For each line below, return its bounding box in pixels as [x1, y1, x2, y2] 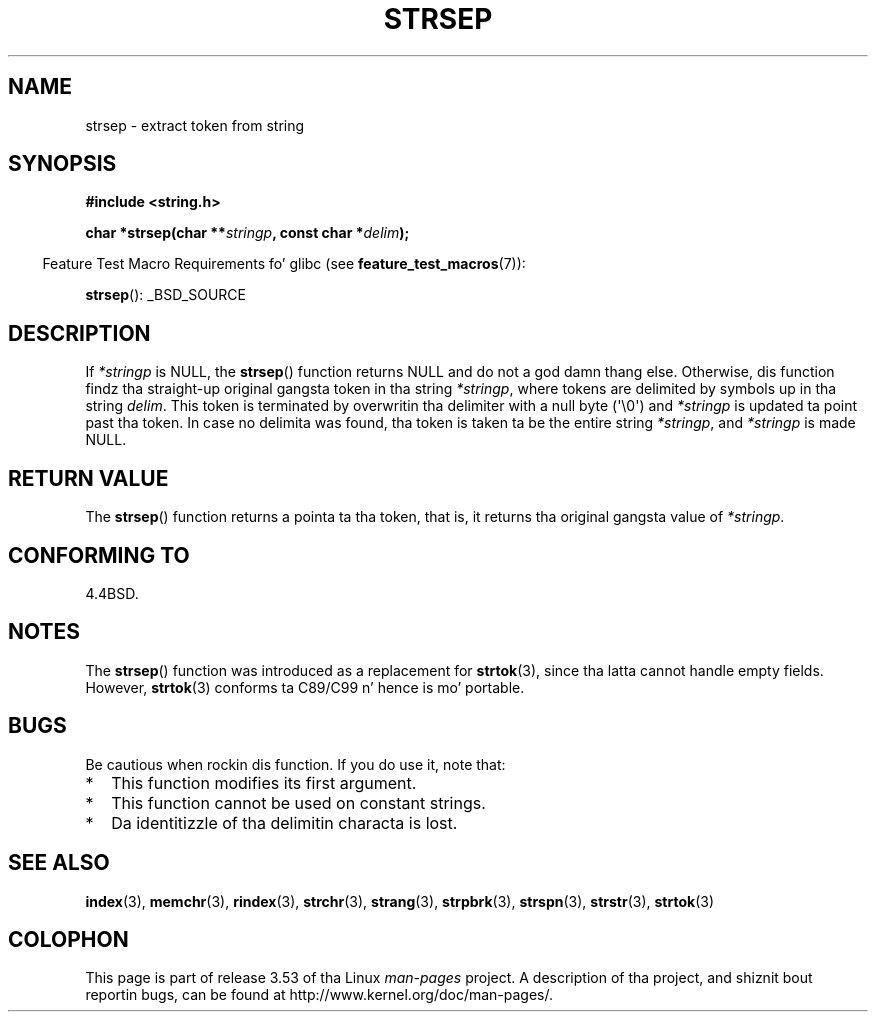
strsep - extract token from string [85, 116, 305, 134]
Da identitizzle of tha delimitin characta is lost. [111, 812, 458, 833]
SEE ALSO [8, 850, 110, 876]
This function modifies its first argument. [111, 772, 417, 793]
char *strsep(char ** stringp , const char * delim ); [85, 224, 410, 242]
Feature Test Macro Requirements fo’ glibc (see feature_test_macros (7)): [42, 255, 526, 273]
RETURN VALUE [8, 465, 169, 491]
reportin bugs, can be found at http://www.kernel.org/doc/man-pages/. [85, 986, 554, 1004]
